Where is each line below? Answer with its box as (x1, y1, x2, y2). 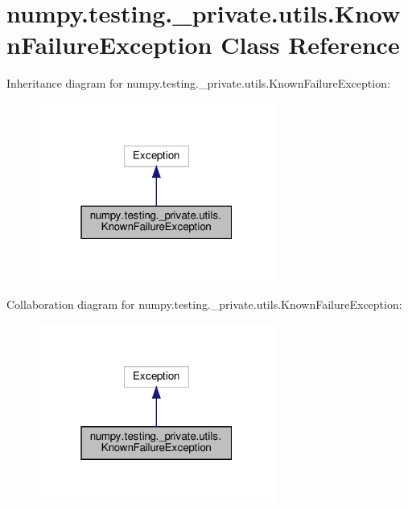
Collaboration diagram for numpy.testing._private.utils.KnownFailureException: (6, 295, 402, 312)
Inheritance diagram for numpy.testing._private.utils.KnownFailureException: (6, 75, 390, 92)
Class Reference (220, 28, 400, 61)
